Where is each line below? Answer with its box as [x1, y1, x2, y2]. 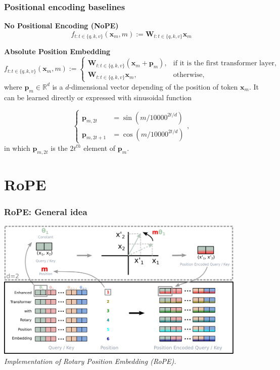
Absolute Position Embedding [4, 46, 111, 57]
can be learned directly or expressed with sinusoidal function [4, 92, 192, 102]
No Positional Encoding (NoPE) [4, 20, 119, 31]
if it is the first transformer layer [173, 60, 275, 67]
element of [83, 142, 116, 153]
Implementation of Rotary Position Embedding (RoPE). [4, 355, 176, 366]
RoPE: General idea [4, 205, 87, 218]
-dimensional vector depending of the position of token [69, 81, 238, 92]
